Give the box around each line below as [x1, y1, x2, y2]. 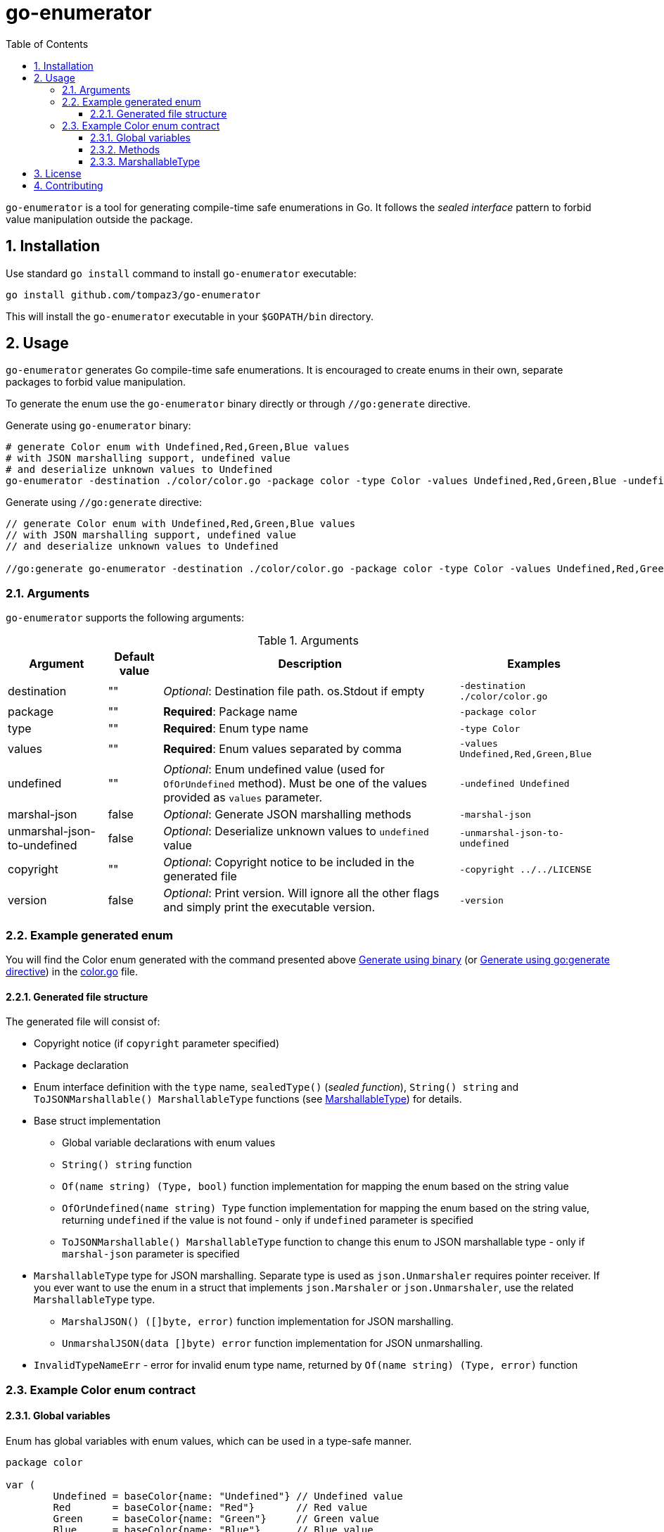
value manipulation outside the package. [6, 213, 193, 225]
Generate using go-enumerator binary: [6, 419, 191, 432]
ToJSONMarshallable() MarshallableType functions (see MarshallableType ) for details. [34, 1093, 462, 1106]
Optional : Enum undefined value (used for [163, 762, 385, 777]
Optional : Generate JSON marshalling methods [163, 807, 411, 822]
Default [114, 650, 155, 664]
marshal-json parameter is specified [62, 1248, 240, 1260]
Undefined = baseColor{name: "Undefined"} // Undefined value [53, 1490, 403, 1502]
